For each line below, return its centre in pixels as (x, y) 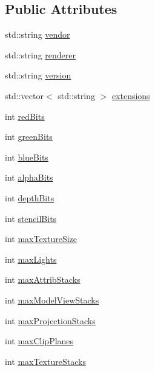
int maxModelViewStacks (52, 300)
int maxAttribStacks (43, 279)
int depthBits (30, 197)
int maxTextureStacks (45, 361)
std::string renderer (41, 54)
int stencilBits (31, 218)
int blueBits (27, 157)
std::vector (24, 95)
